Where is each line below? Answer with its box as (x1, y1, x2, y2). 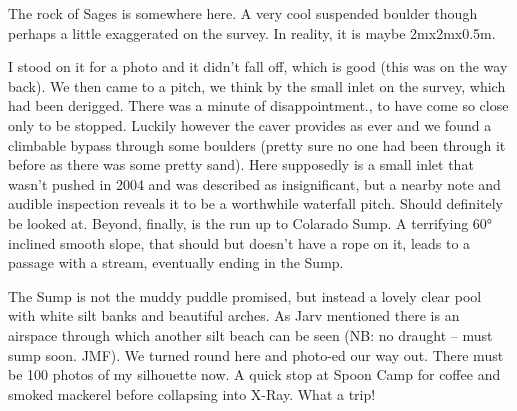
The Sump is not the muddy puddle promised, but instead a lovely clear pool (8, 285, 482, 306)
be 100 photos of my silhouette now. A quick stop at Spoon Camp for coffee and (8, 364, 501, 385)
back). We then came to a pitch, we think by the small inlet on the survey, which (8, 75, 506, 96)
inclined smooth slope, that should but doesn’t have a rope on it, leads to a (8, 232, 471, 253)
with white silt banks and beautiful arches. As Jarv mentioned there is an (8, 305, 460, 326)
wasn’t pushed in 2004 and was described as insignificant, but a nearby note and (8, 173, 501, 194)
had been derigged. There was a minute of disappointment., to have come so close (8, 95, 509, 116)
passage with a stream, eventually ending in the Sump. (8, 252, 344, 273)
